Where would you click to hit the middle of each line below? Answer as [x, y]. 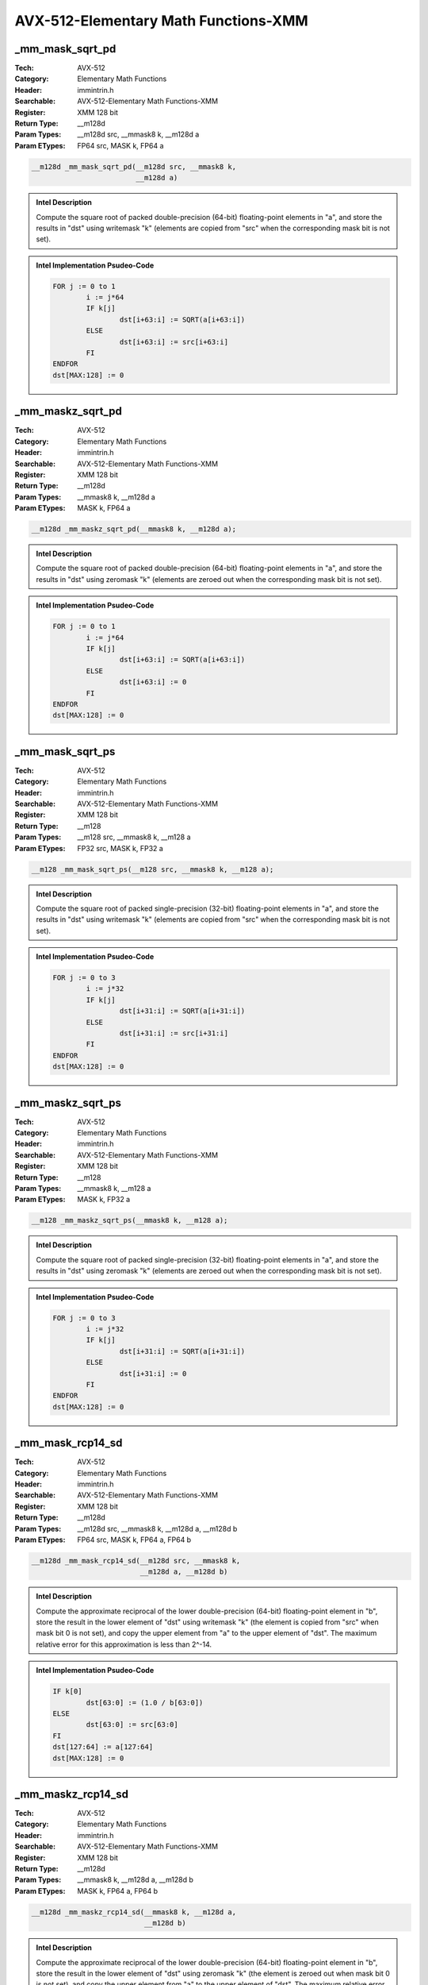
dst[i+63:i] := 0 [153, 682]
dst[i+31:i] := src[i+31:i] [174, 1033]
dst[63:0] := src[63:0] [132, 1725]
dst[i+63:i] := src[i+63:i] [174, 342]
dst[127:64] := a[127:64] [103, 1747]
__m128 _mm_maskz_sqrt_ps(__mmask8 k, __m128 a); [130, 1220]
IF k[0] [67, 1692]
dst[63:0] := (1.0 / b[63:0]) [145, 1702]
